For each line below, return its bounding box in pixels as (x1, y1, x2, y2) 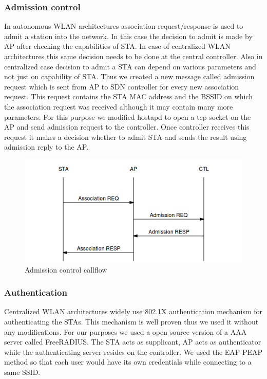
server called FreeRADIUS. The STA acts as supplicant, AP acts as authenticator (4, 336, 261, 347)
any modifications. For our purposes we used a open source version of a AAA (4, 326, 247, 337)
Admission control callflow (25, 264, 107, 275)
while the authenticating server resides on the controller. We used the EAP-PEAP (4, 346, 263, 357)
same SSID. (4, 366, 41, 377)
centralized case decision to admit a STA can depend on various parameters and (4, 61, 256, 71)
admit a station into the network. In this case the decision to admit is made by (4, 30, 253, 41)
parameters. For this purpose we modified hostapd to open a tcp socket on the (4, 111, 251, 122)
